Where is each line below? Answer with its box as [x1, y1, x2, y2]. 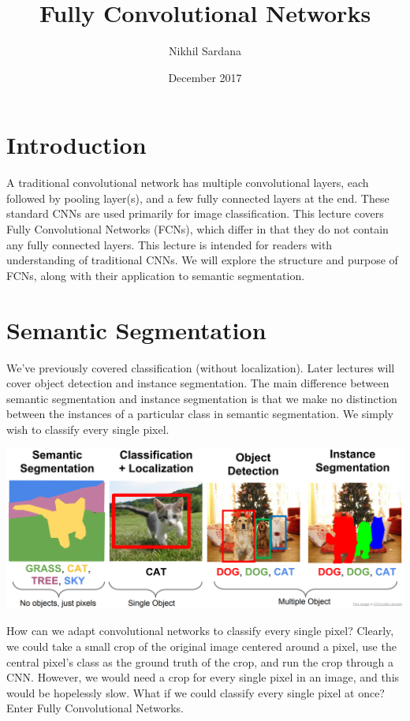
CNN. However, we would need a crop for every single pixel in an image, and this [6, 669, 400, 686]
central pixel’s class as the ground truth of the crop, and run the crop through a [6, 653, 394, 670]
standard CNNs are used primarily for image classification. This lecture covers [6, 205, 384, 222]
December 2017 [168, 69, 242, 85]
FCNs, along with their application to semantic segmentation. [6, 267, 305, 283]
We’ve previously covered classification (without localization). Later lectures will [6, 359, 395, 375]
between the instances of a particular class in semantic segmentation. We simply [6, 405, 393, 422]
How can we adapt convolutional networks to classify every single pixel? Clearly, [6, 622, 394, 639]
